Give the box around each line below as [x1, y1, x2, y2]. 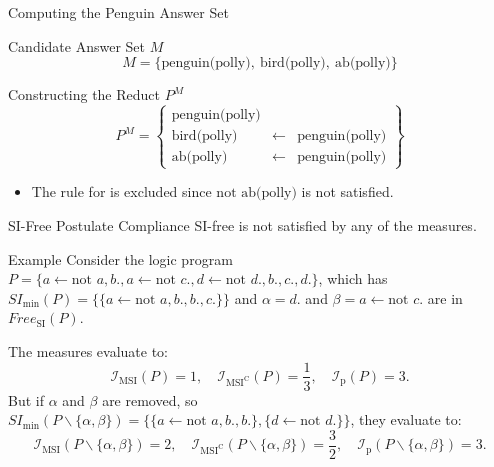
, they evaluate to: [350, 409, 462, 430]
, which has [318, 268, 388, 289]
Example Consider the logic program [8, 248, 233, 269]
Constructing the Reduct [8, 84, 160, 105]
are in [427, 287, 463, 308]
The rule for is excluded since [31, 181, 212, 202]
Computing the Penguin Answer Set [8, 2, 229, 22]
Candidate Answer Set [8, 35, 146, 56]
